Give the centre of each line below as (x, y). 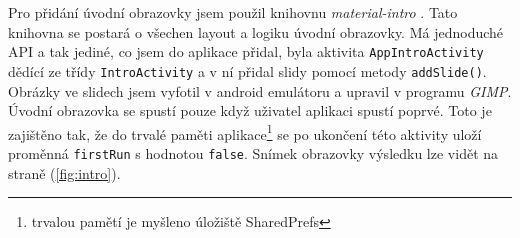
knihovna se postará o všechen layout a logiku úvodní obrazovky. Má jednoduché (256, 31)
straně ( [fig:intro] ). (64, 172)
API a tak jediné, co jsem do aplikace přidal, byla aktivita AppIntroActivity (246, 51)
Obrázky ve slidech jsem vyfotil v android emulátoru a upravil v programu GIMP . (260, 90)
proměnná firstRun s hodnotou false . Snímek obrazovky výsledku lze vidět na (253, 152)
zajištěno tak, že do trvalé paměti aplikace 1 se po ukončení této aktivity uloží (245, 132)
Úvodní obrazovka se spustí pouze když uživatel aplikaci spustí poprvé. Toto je (250, 110)
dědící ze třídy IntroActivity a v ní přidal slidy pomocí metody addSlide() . (247, 70)
